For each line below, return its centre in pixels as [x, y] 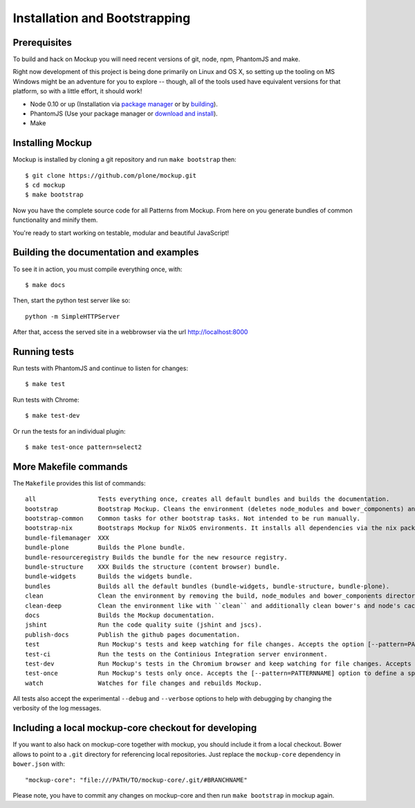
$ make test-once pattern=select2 [83, 447]
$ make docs [45, 285]
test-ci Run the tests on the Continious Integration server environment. [176, 654]
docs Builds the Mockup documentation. [120, 615]
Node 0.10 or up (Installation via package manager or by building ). [124, 104]
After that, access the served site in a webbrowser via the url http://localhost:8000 [130, 332]
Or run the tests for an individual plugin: [69, 431]
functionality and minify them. [55, 220]
